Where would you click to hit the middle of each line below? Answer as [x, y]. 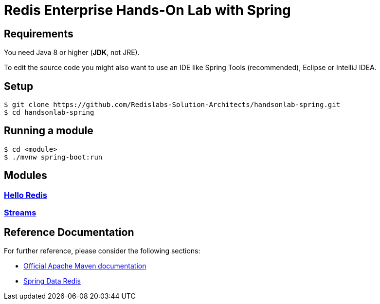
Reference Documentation [69, 232]
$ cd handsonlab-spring [49, 113]
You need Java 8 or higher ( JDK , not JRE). [72, 53]
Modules [26, 176]
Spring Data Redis [52, 281]
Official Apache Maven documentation [85, 266]
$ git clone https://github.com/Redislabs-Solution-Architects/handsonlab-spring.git [172, 105]
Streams [20, 213]
